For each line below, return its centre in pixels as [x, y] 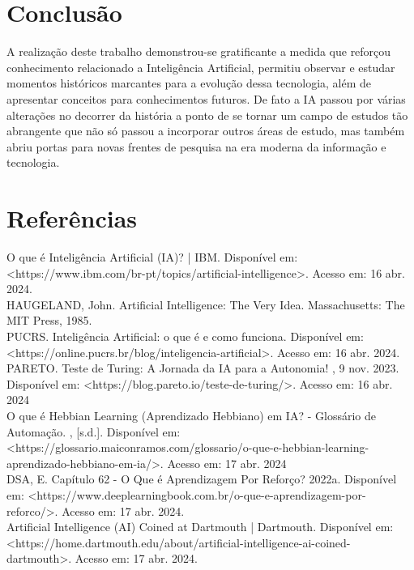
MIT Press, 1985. [49, 320]
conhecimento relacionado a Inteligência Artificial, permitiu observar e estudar [201, 67]
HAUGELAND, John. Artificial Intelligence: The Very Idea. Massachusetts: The [206, 304]
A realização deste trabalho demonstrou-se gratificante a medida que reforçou [199, 51]
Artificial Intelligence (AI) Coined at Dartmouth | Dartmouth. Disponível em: [200, 527]
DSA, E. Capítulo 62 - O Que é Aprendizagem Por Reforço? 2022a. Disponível [202, 479]
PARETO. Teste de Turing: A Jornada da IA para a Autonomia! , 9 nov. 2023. [203, 368]
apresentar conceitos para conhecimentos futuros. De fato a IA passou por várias [206, 98]
